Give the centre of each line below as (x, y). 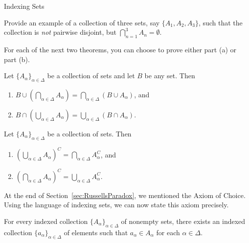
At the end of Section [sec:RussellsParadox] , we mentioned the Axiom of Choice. (125, 195)
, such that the (220, 22)
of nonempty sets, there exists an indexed (183, 221)
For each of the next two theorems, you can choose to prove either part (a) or (120, 49)
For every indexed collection (46, 221)
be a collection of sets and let (91, 76)
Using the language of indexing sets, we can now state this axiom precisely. (116, 205)
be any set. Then (170, 76)
